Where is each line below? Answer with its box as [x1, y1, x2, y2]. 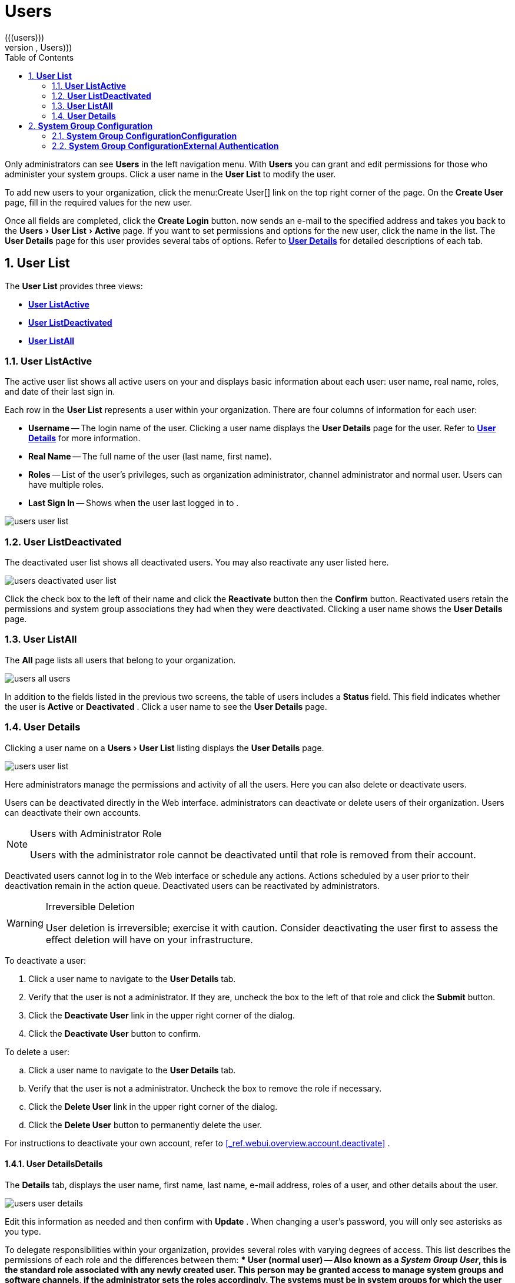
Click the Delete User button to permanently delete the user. [28, 1119, 263, 1130]
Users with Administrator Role [30, 827, 162, 839]
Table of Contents [5, 52, 74, 62]
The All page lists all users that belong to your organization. [5, 654, 236, 665]
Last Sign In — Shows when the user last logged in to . [28, 498, 239, 508]
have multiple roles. [28, 480, 104, 490]
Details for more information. [28, 433, 141, 444]
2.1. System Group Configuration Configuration [52, 130, 237, 141]
